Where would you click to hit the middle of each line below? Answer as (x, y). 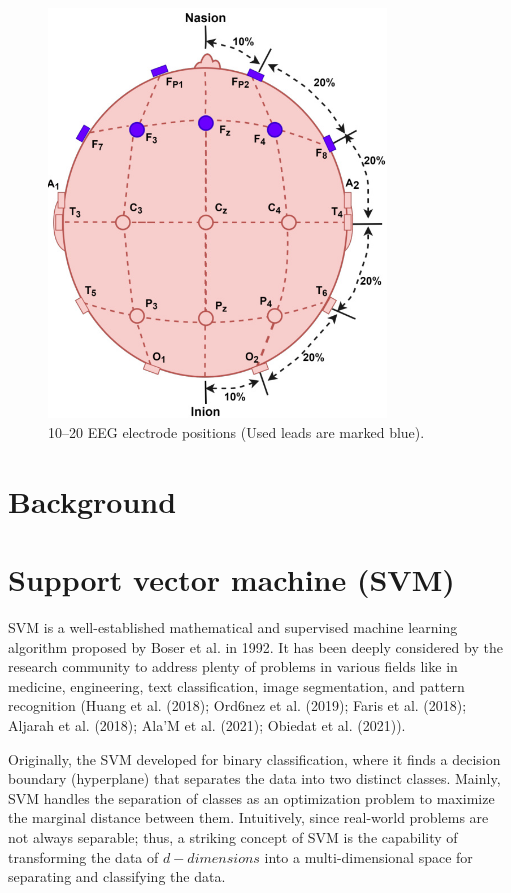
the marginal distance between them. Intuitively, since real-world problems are (248, 817)
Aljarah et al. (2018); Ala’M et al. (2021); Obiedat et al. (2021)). (207, 725)
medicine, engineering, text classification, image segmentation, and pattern (236, 685)
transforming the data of (83, 856)
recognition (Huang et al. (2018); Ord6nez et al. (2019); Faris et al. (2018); (237, 705)
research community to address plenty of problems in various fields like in (233, 666)
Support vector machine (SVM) (231, 579)
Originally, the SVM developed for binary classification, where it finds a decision (254, 758)
